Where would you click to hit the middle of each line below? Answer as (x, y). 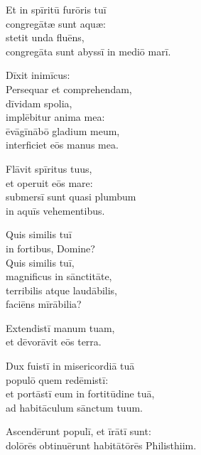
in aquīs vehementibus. (55, 210)
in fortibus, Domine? (50, 248)
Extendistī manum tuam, (60, 327)
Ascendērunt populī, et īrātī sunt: (78, 431)
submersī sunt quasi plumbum (71, 197)
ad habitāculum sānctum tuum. (74, 407)
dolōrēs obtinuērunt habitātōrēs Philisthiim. (101, 445)
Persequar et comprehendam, (69, 89)
